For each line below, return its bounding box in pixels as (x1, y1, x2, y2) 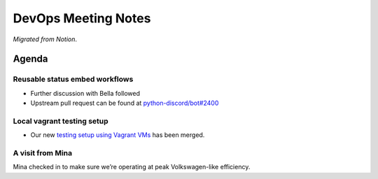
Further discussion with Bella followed (30, 89, 140, 97)
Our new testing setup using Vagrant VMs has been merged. (30, 131, 205, 139)
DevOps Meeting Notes (13, 10, 151, 26)
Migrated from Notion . (13, 35, 77, 43)
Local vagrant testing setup (13, 116, 108, 126)
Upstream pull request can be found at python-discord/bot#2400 (30, 99, 219, 108)
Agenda (13, 53, 48, 65)
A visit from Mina (13, 148, 73, 157)
